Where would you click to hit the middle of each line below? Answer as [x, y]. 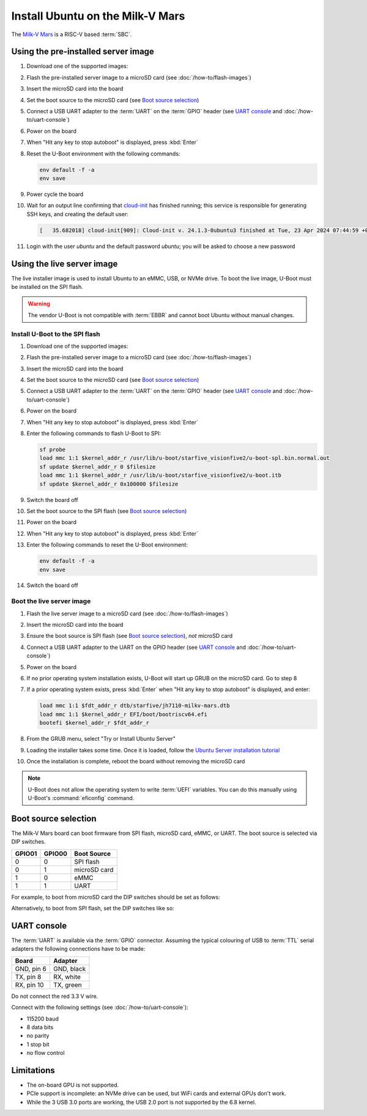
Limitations [33, 1070]
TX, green [67, 984]
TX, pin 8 [28, 976]
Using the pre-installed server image [83, 52]
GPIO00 [55, 853]
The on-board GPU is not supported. [73, 1085]
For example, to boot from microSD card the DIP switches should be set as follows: [116, 897]
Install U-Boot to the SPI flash [56, 334]
